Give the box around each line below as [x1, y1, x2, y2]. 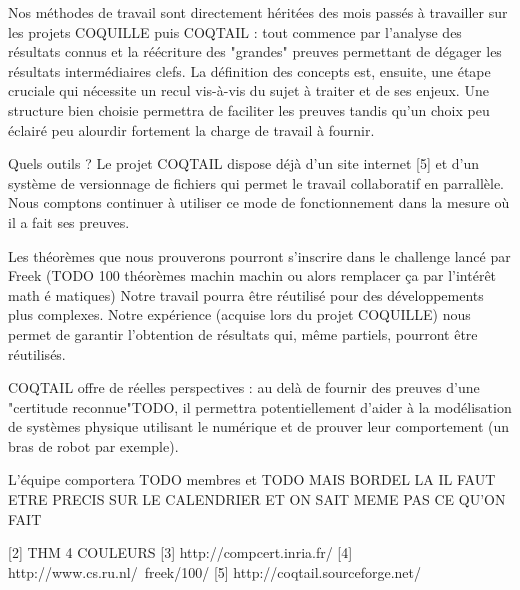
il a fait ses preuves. [8, 211, 130, 232]
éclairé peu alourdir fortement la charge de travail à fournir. [8, 119, 375, 140]
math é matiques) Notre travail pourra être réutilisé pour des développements [8, 284, 484, 305]
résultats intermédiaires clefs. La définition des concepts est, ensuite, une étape [8, 60, 491, 81]
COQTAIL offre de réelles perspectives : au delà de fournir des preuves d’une [8, 377, 480, 398]
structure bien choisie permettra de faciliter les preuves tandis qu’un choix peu [8, 99, 490, 120]
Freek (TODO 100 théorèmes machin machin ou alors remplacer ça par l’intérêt [8, 265, 497, 286]
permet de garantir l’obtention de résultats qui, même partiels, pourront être [8, 323, 478, 344]
